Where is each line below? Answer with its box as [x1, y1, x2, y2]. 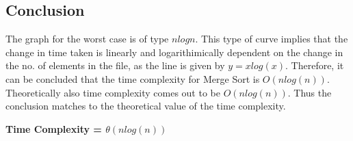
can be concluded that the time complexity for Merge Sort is [5, 71, 260, 86]
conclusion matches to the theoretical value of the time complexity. [5, 99, 286, 113]
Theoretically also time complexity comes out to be [5, 85, 220, 99]
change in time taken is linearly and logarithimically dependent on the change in [5, 44, 343, 59]
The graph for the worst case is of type [5, 31, 169, 46]
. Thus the [287, 85, 332, 99]
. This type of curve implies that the [195, 31, 348, 46]
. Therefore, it [285, 58, 344, 73]
